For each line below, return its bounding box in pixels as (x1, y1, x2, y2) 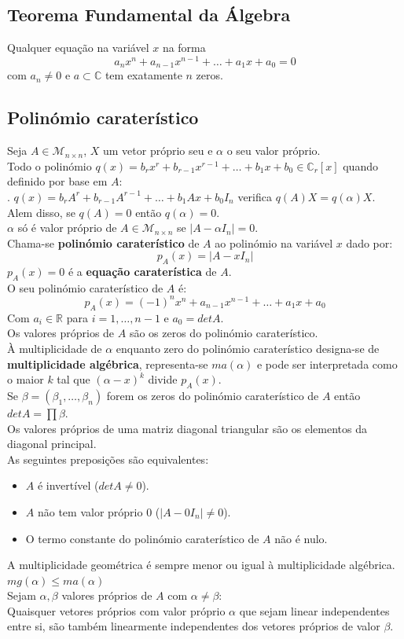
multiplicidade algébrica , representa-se (7, 355, 208, 372)
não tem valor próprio (37, 503, 143, 520)
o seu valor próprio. (226, 142, 321, 159)
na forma (162, 39, 206, 56)
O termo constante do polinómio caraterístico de (25, 530, 259, 546)
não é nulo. (274, 530, 328, 546)
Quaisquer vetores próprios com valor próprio (7, 602, 226, 619)
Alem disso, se (7, 204, 75, 220)
